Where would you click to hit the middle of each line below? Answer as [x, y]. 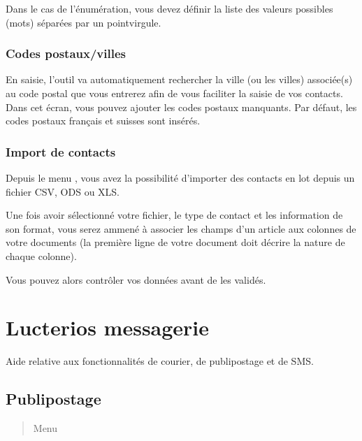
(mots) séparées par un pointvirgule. [84, 22]
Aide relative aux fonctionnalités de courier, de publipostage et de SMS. [160, 361]
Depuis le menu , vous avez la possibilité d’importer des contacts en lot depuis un [180, 178]
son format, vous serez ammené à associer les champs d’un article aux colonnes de [181, 228]
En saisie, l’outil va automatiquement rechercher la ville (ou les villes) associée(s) [179, 79]
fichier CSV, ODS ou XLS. [63, 191]
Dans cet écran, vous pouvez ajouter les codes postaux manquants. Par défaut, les [181, 107]
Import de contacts [61, 151]
